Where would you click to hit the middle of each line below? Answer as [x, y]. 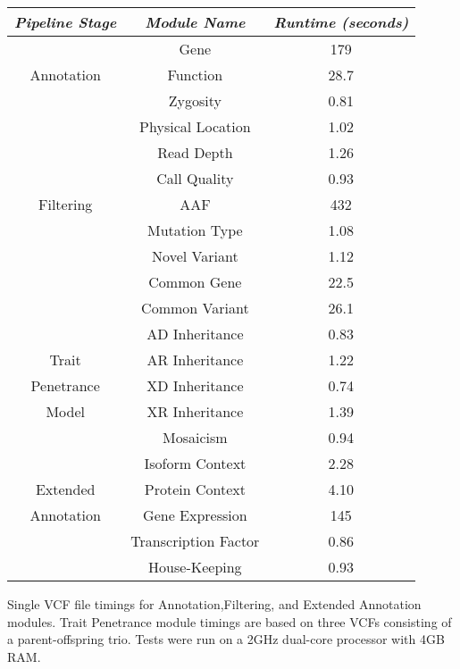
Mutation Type [195, 230]
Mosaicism [195, 437]
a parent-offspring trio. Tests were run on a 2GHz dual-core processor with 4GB [226, 639]
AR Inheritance [195, 360]
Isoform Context [195, 463]
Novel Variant [195, 256]
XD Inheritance [195, 385]
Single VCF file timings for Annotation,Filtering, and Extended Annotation [214, 604]
